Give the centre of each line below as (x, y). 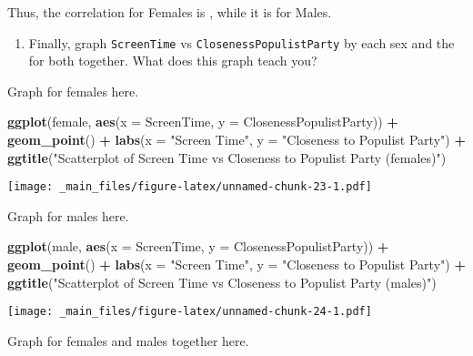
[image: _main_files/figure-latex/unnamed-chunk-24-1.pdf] (190, 312)
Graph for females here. (73, 91)
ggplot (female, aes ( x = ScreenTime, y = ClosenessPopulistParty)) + (203, 122)
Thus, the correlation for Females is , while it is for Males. (170, 12)
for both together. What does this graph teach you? (173, 61)
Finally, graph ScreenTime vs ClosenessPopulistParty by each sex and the (242, 42)
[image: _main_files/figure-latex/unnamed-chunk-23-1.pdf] (190, 187)
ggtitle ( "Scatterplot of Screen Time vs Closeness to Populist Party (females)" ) (227, 157)
